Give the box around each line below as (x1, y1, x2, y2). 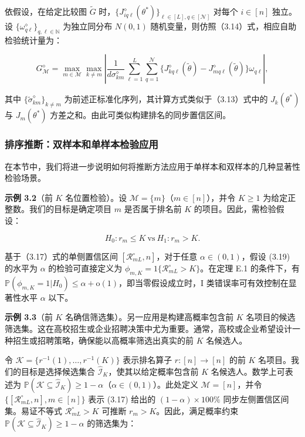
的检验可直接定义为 (48, 262, 123, 274)
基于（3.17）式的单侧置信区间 (5, 250, 118, 263)
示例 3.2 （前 (5, 191, 53, 203)
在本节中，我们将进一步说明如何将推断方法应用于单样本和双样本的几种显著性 (5, 160, 300, 172)
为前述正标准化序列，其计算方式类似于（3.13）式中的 (64, 93, 268, 105)
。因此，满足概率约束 (156, 404, 239, 416)
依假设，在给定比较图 (5, 5, 87, 17)
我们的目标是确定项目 (29, 203, 111, 215)
